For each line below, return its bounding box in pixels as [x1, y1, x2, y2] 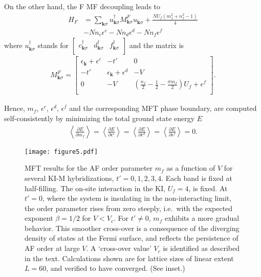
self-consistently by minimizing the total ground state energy [4, 113, 195, 124]
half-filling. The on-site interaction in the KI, [25, 182, 166, 193]
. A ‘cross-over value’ [86, 243, 151, 253]
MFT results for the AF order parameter [25, 163, 153, 173]
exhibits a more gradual [164, 213, 240, 223]
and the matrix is [129, 40, 184, 51]
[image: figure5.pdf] [25, 148, 98, 155]
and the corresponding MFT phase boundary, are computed [69, 103, 257, 113]
